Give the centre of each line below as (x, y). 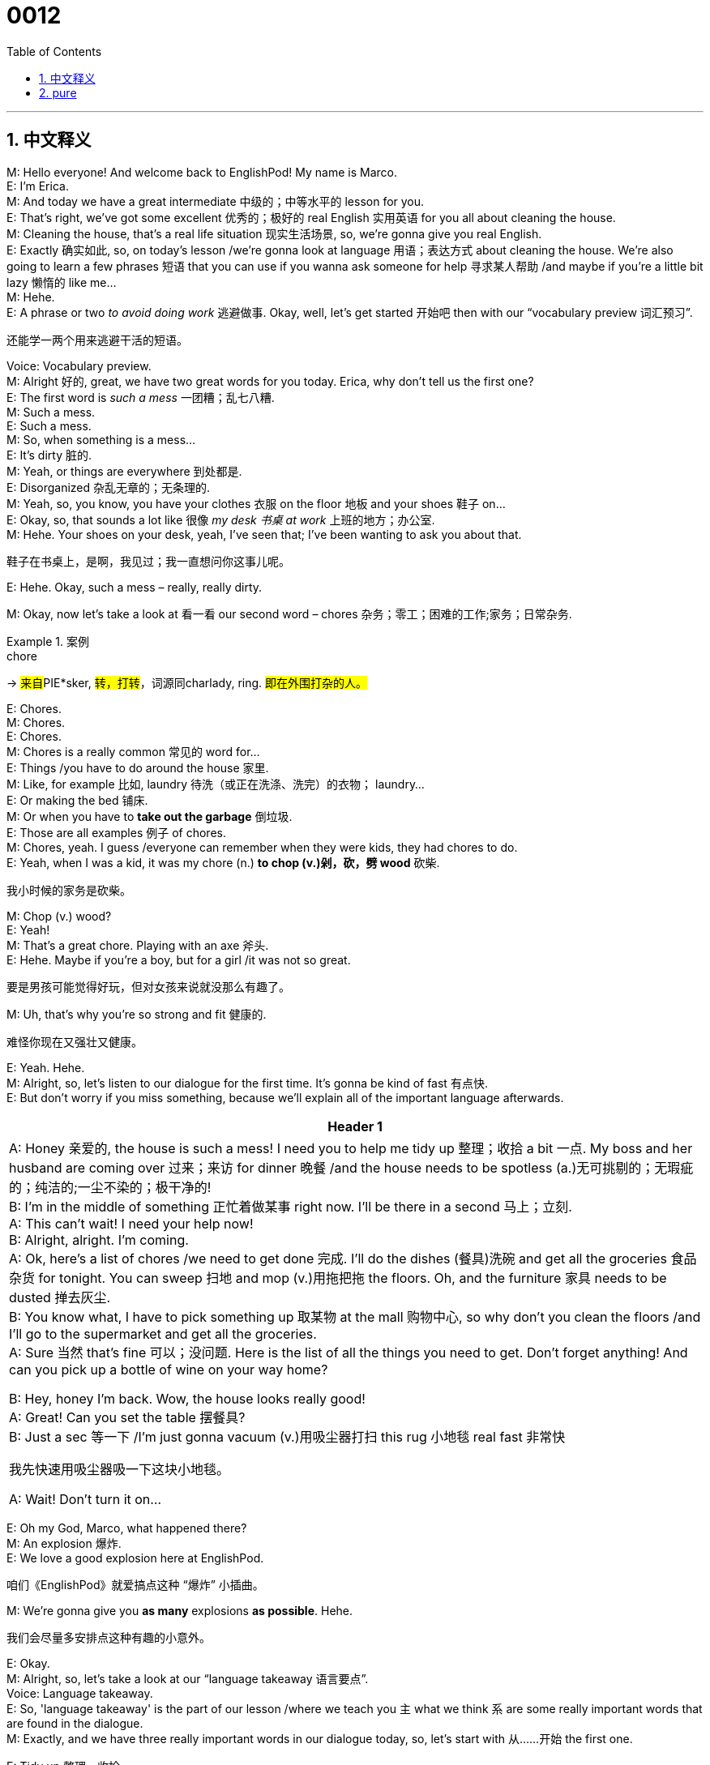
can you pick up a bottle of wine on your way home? (169, 1369)
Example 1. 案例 (48, 641)
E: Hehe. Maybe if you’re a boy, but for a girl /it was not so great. (179, 959)
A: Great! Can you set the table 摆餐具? (127, 1417)
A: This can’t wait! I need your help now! (131, 1223)
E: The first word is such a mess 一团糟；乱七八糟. (141, 397)
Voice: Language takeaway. (80, 1693)
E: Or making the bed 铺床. (77, 800)
